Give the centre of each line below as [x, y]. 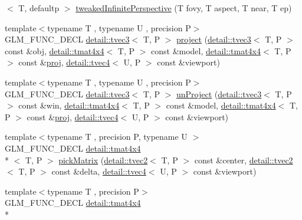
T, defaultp [39, 8]
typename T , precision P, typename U [117, 137]
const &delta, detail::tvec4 [99, 171]
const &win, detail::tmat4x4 [69, 105]
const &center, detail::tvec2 [244, 160]
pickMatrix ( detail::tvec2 [103, 160]
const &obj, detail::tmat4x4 [55, 50]
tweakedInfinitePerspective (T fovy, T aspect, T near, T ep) [184, 8]
